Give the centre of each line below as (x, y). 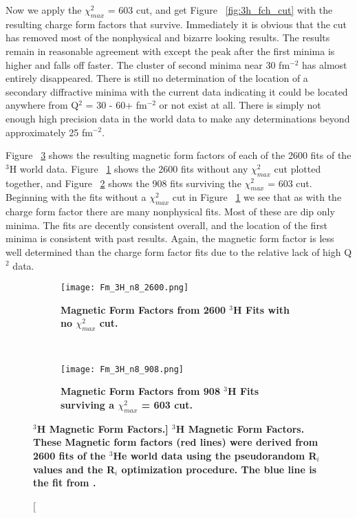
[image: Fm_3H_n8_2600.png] (125, 288)
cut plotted (297, 168)
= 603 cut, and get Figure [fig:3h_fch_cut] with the (220, 10)
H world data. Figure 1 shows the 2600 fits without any (129, 168)
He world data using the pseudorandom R (215, 455)
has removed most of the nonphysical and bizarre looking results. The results (168, 37)
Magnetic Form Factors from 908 (140, 391)
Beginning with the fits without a (76, 197)
